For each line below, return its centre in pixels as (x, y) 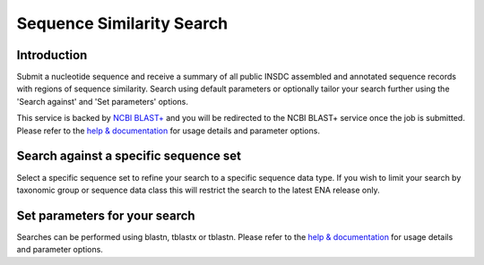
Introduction (52, 55)
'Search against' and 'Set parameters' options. (102, 101)
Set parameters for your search (106, 215)
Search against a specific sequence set (129, 156)
